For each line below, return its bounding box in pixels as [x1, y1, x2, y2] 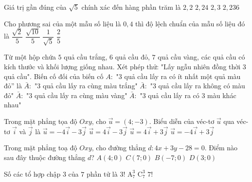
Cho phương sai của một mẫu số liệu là [4, 18, 121, 28]
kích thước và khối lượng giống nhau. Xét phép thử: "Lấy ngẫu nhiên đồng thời [4, 61, 241, 72]
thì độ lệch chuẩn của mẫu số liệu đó [135, 18, 245, 28]
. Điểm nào [204, 142, 238, 153]
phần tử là [86, 168, 118, 179]
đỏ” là [4, 81, 22, 91]
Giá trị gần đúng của [4, 2, 67, 12]
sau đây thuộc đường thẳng [4, 152, 86, 162]
